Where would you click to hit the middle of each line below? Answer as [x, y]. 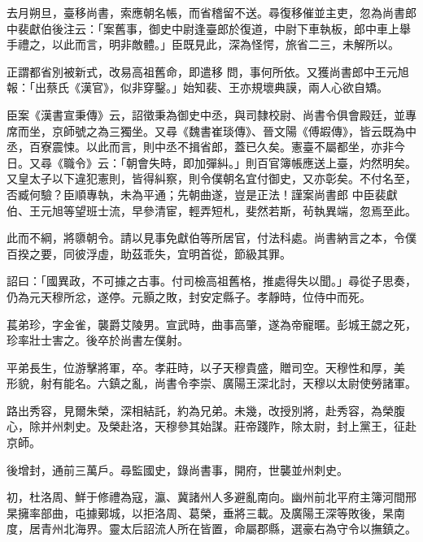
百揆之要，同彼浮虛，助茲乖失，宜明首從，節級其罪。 [149, 253]
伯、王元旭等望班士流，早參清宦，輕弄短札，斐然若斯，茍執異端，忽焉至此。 [211, 210]
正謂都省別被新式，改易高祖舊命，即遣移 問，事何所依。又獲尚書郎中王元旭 [208, 71]
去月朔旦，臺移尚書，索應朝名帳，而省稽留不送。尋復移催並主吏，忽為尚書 [206, 12]
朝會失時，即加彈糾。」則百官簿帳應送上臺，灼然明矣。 [271, 162]
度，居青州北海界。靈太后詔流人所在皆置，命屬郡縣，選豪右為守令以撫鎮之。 [211, 529]
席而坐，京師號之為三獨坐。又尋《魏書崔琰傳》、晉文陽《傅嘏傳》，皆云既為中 [211, 130]
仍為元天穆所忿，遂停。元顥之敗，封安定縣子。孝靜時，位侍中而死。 [189, 296]
